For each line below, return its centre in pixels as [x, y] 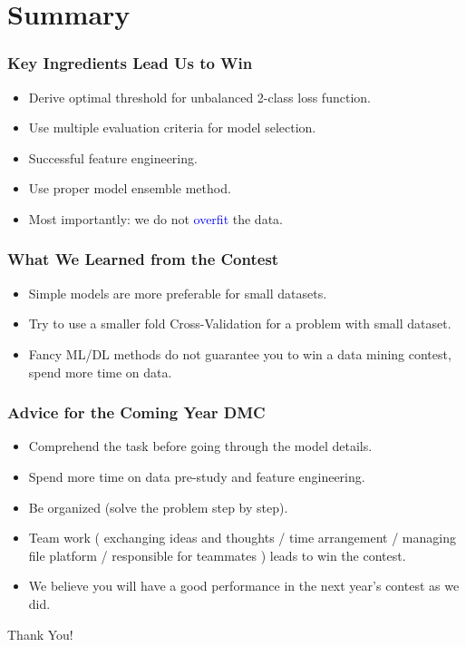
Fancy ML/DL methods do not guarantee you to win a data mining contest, [240, 353]
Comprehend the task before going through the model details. [200, 446]
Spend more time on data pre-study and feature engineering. [197, 476]
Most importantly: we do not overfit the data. [155, 218]
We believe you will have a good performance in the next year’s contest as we [244, 586]
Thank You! [40, 634]
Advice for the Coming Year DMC [136, 412]
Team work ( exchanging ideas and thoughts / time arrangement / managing [242, 538]
